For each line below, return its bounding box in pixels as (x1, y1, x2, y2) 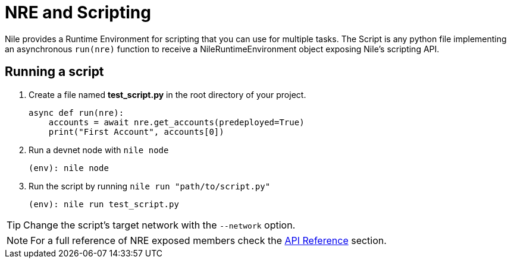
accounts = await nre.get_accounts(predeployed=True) (48, 117, 305, 127)
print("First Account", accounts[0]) (48, 126, 224, 137)
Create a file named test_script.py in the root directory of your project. (29, 89, 306, 100)
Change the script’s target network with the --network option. (23, 218, 296, 231)
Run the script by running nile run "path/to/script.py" (29, 180, 271, 191)
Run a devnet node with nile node (29, 144, 169, 155)
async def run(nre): (29, 107, 124, 118)
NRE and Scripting (5, 2, 151, 23)
